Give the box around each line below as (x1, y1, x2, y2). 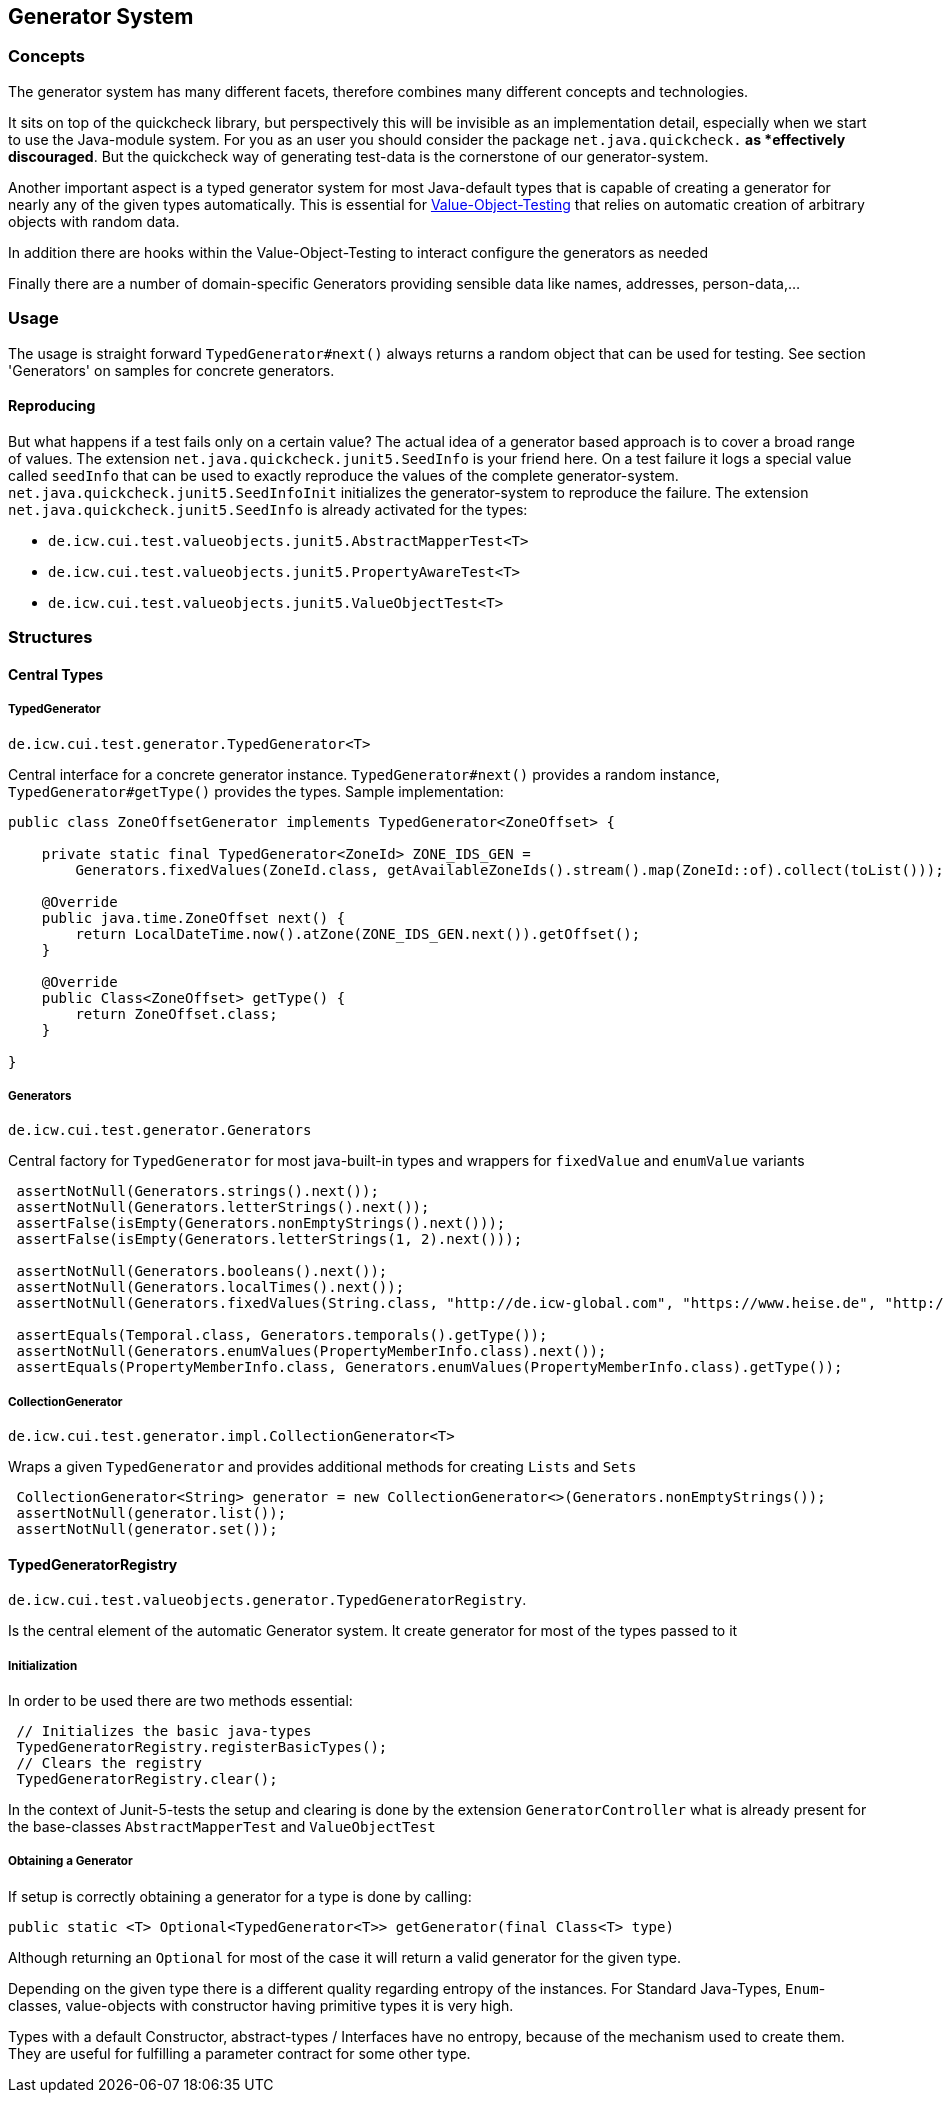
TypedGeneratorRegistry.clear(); (16, 1771, 278, 1788)
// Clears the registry (16, 1755, 202, 1772)
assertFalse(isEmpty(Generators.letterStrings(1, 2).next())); (16, 1231, 523, 1248)
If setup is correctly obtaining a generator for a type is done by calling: (8, 1887, 472, 1905)
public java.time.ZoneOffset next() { (41, 909, 346, 926)
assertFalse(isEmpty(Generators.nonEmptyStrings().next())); (16, 1215, 506, 1232)
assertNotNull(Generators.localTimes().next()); (16, 1279, 405, 1296)
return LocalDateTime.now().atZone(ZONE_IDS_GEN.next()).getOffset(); (75, 925, 641, 942)
